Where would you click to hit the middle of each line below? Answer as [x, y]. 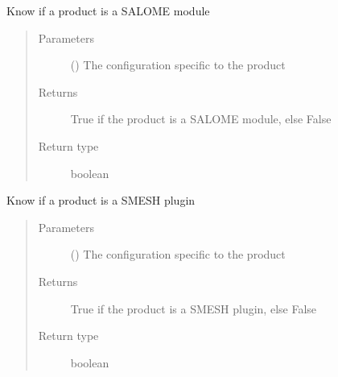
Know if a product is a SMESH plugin [101, 200]
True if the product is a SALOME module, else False [201, 119]
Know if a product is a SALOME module [108, 10]
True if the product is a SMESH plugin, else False [194, 308]
